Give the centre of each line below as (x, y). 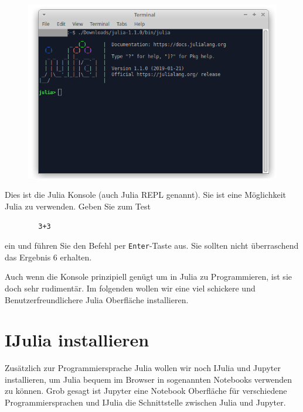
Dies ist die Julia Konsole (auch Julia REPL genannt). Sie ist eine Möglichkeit (146, 195)
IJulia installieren (77, 340)
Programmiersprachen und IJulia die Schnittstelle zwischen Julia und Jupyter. (145, 402)
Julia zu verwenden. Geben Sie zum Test (78, 206)
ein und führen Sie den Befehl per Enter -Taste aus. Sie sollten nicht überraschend (152, 246)
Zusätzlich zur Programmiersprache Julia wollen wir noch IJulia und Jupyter (143, 368)
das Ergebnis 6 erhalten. (48, 257)
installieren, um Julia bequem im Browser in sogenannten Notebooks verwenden (149, 379)
